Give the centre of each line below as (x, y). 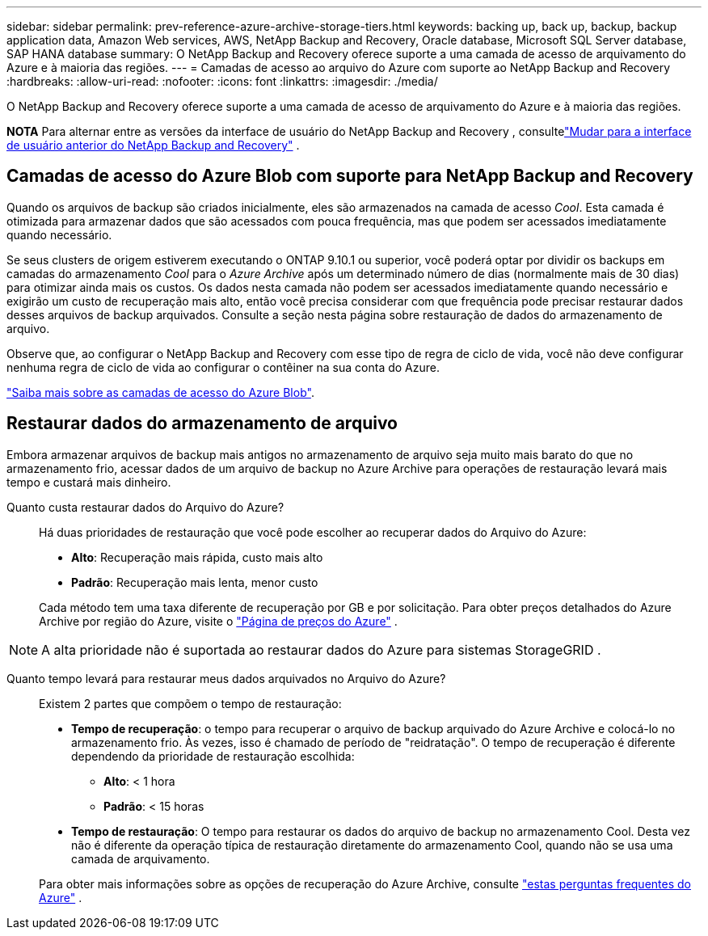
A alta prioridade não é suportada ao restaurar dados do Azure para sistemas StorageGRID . (321, 649)
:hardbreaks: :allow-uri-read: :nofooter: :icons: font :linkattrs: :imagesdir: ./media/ (222, 81)
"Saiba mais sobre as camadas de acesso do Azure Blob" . (160, 392)
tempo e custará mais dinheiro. (89, 482)
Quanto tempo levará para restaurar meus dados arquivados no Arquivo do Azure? (226, 678)
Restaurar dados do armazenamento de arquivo (202, 424)
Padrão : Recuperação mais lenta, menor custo (195, 582)
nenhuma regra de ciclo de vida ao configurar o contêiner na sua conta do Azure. (223, 367)
